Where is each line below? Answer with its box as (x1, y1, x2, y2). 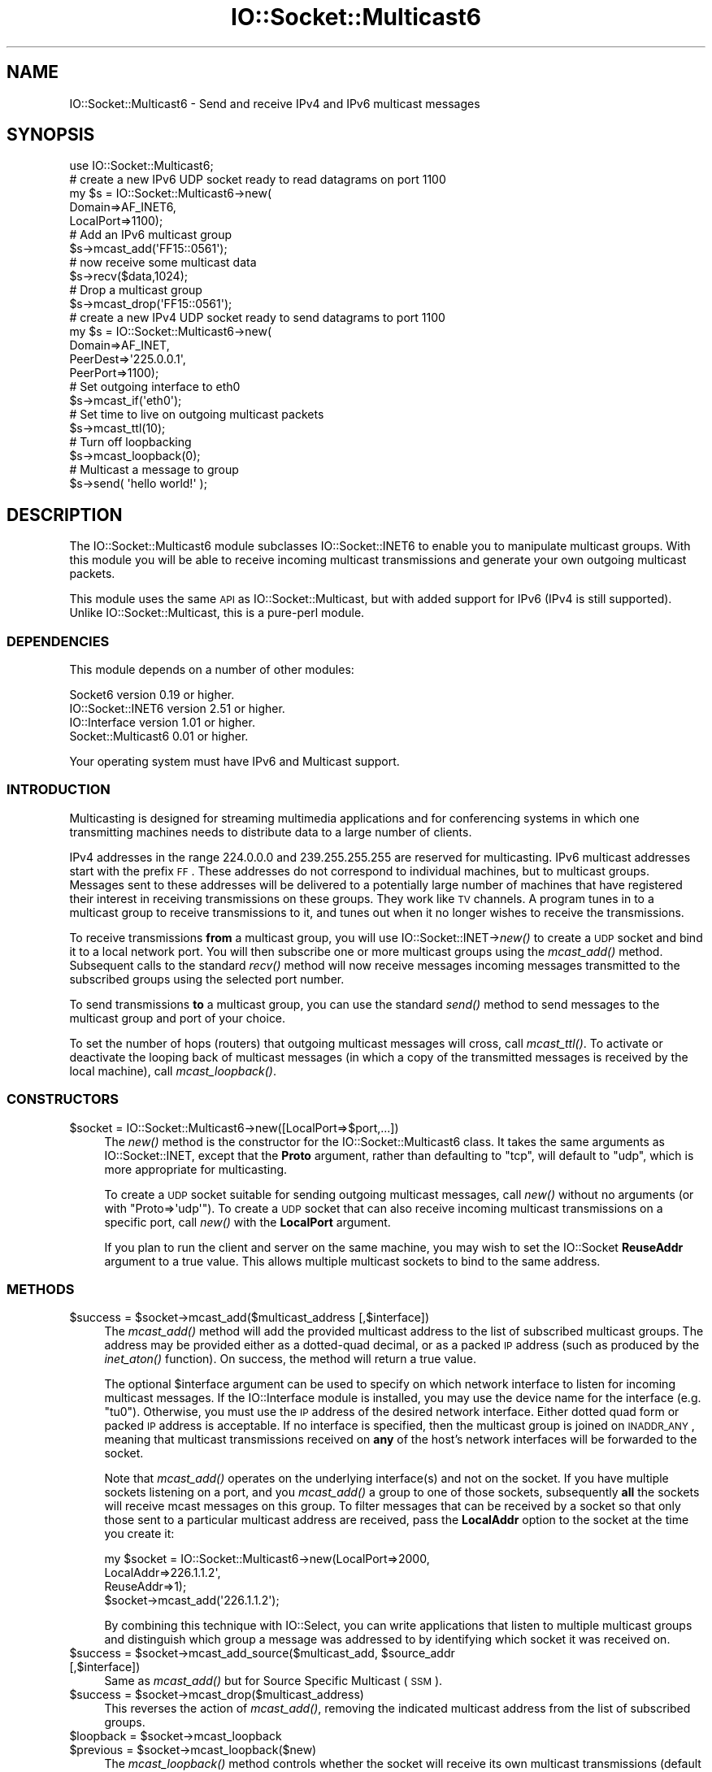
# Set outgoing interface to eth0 (69, 380, 241, 394)
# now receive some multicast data (69, 255, 257, 270)
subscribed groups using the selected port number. (69, 971, 345, 986)
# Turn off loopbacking (69, 435, 192, 450)
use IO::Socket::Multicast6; (69, 159, 214, 173)
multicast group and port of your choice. (69, 1010, 286, 1025)
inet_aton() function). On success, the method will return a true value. (104, 1352, 476, 1366)
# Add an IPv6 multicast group (69, 228, 232, 242)
